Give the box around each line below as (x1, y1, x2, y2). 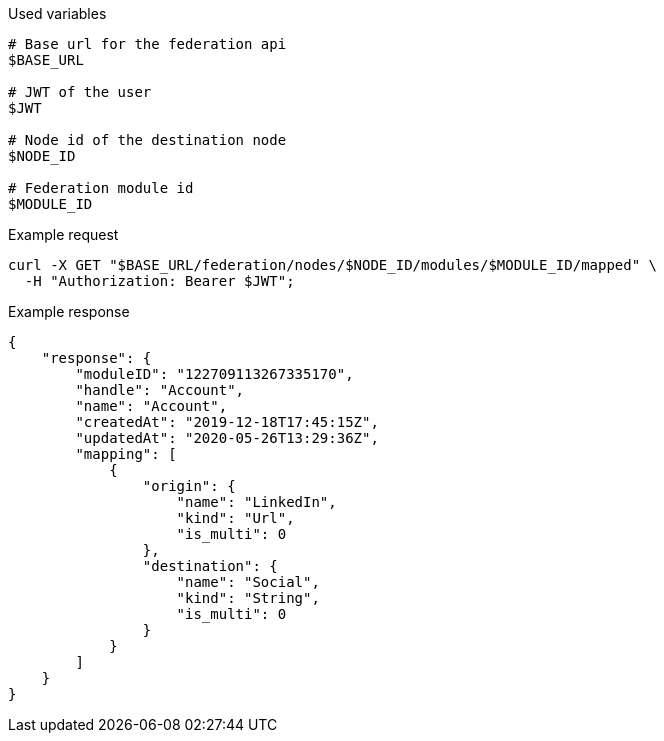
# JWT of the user (8, 84, 152, 100)
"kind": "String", (176, 590, 320, 606)
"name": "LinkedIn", (176, 494, 337, 510)
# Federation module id (8, 180, 194, 196)
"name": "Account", (75, 398, 228, 414)
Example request (8, 226, 119, 243)
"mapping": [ (75, 446, 177, 462)
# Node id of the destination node (8, 132, 287, 148)
